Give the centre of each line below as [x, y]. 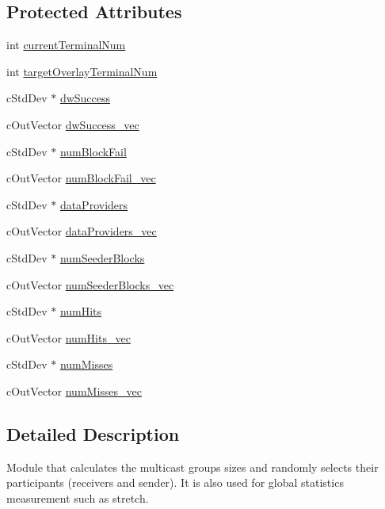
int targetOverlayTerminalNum [82, 71]
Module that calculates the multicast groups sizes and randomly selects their [192, 467]
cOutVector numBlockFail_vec [81, 178]
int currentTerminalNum [66, 45]
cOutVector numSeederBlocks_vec [90, 284]
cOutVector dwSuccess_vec [73, 124]
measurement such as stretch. [78, 498]
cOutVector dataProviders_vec [82, 231]
